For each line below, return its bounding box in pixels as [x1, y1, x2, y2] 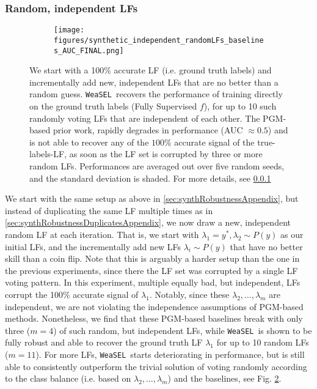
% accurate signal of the [164, 135, 255, 148]
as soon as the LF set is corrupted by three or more [69, 147, 263, 160]
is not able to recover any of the [29, 135, 149, 148]
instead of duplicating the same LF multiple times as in [5, 204, 213, 217]
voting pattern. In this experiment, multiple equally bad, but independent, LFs [5, 276, 301, 289]
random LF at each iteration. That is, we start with [5, 228, 199, 240]
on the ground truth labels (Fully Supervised [29, 100, 197, 113]
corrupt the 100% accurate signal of [5, 287, 139, 300]
